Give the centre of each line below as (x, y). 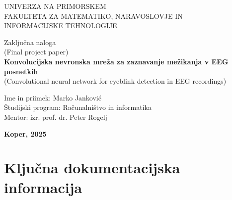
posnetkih (21, 71)
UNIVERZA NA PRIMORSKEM (55, 6)
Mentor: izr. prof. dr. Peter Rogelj (56, 117)
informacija (43, 187)
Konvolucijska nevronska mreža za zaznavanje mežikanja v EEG (116, 61)
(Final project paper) (36, 52)
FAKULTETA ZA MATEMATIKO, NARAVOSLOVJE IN (93, 16)
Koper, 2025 (25, 133)
